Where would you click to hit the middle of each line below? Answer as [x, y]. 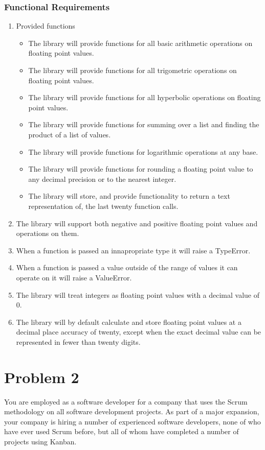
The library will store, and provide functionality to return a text [129, 196]
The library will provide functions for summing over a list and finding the [144, 124]
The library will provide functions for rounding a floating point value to [141, 169]
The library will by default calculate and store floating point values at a [129, 322]
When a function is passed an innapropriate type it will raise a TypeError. [133, 250]
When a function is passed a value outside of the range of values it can [127, 267]
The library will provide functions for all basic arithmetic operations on [140, 43]
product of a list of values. [70, 134]
